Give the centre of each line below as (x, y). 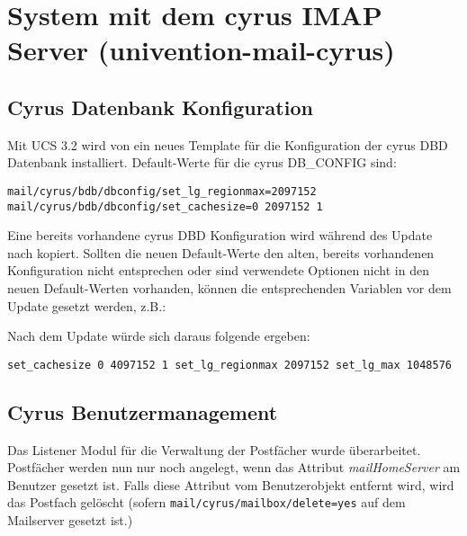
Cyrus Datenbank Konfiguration (160, 107)
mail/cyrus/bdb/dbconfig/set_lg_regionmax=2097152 (162, 191)
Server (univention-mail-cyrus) (201, 50)
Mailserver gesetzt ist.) (70, 520)
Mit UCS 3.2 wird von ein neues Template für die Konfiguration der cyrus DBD (228, 144)
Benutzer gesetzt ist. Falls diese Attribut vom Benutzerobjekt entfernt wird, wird (231, 484)
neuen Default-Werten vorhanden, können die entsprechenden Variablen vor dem (229, 288)
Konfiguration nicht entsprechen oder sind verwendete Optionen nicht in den (218, 270)
